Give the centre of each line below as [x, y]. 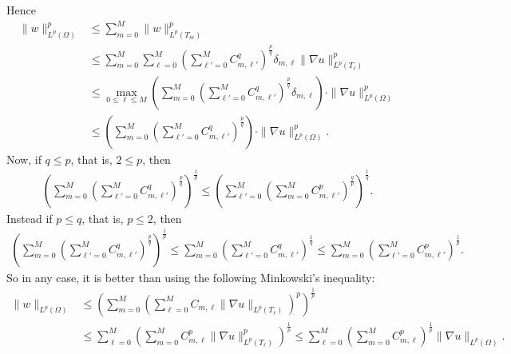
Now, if [24, 159]
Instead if [30, 218]
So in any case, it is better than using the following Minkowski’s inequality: [191, 277]
